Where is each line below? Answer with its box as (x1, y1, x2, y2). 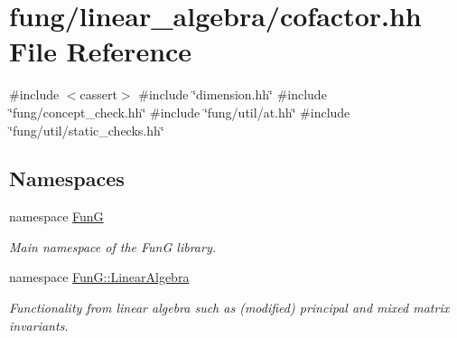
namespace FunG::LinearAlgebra (9, 268, 190, 286)
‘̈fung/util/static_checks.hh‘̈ (9, 120, 164, 139)
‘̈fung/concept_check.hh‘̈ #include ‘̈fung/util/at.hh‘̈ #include (9, 102, 350, 121)
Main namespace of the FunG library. (9, 237, 216, 256)
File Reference (9, 33, 192, 70)
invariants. (9, 315, 69, 334)
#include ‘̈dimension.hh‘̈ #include (138, 85, 327, 104)
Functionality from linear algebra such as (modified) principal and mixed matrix (9, 298, 450, 317)
